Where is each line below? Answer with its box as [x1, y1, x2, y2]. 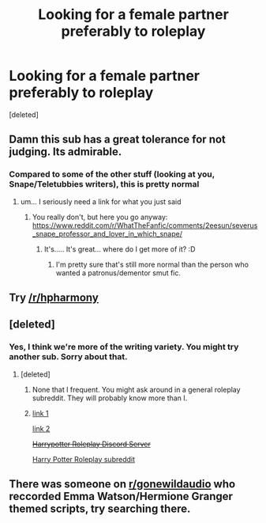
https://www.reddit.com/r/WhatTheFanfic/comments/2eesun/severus [32, 220, 258, 230]
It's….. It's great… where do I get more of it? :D [43, 244, 196, 254]
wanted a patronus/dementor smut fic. [55, 267, 181, 278]
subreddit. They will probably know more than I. [32, 393, 188, 403]
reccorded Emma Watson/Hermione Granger [9, 490, 234, 503]
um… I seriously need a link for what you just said [20, 196, 182, 207]
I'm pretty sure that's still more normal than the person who [55, 260, 249, 269]
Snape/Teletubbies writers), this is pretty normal [9, 179, 200, 190]
